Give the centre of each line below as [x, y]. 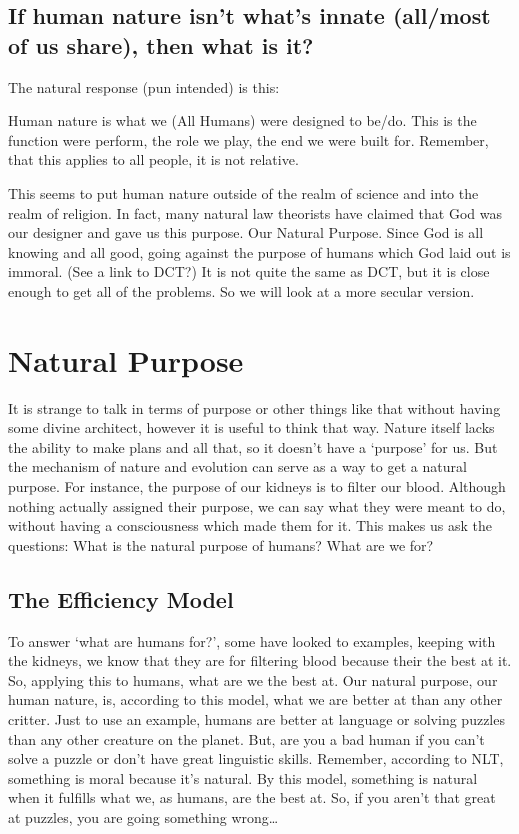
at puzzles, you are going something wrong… [143, 816]
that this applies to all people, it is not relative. [153, 159]
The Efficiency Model [121, 598]
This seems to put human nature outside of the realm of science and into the [243, 192]
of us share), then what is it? [161, 44]
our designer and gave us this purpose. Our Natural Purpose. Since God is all [246, 232]
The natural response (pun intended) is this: [144, 86]
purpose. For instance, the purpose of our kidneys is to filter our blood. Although [257, 486]
